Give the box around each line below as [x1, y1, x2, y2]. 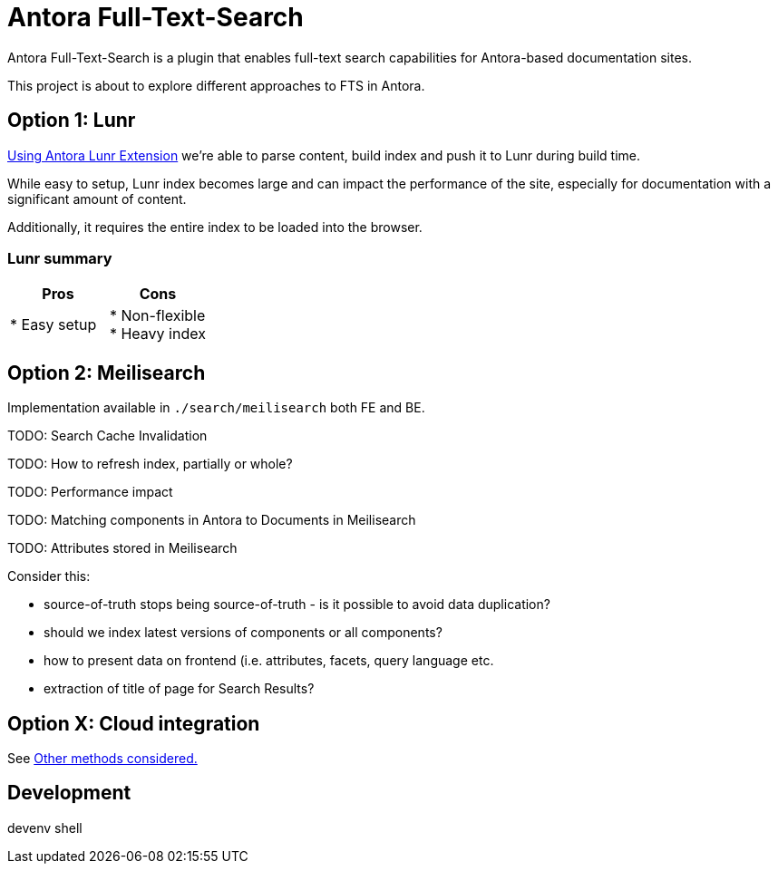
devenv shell [7, 819, 83, 836]
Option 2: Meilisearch [7, 361, 206, 384]
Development [7, 781, 131, 805]
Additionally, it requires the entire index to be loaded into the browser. [7, 218, 423, 235]
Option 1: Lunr [7, 109, 136, 132]
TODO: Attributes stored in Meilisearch [7, 540, 238, 556]
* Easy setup [10, 315, 97, 334]
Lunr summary [7, 248, 112, 267]
